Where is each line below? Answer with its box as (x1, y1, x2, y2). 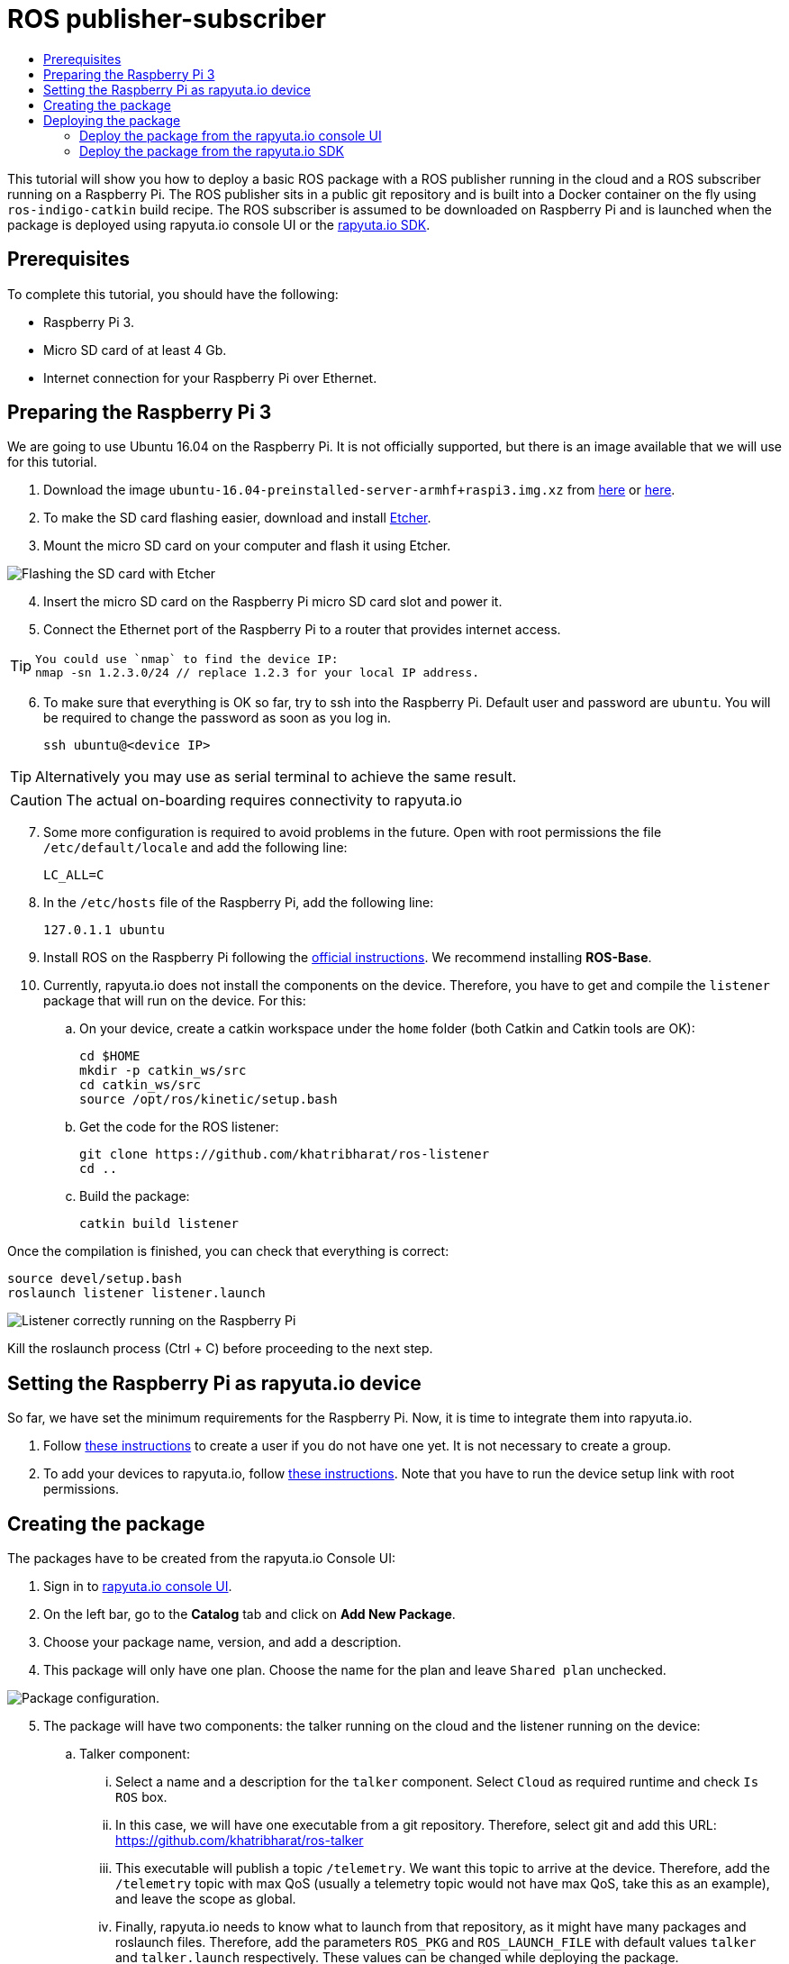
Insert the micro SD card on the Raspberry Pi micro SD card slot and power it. (43, 594, 503, 610)
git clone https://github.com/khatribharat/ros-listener (79, 1147, 490, 1162)
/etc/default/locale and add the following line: (43, 840, 348, 856)
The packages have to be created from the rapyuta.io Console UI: (7, 1550, 395, 1567)
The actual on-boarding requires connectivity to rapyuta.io (66, 791, 463, 810)
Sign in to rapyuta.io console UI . (43, 1578, 232, 1595)
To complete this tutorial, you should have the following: (7, 286, 339, 302)
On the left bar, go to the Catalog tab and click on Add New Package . (43, 1606, 456, 1623)
